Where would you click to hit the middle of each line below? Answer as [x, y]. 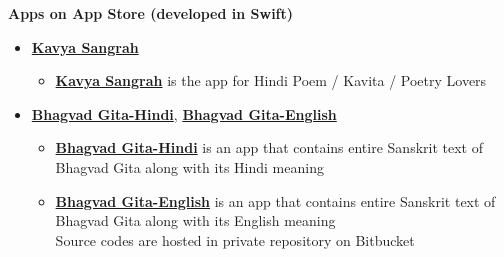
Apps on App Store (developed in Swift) [151, 13]
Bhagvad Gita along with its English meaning [195, 220]
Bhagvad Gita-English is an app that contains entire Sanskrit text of [275, 200]
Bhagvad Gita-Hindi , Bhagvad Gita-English [184, 113]
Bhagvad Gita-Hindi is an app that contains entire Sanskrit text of [269, 147]
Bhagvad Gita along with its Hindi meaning [189, 166]
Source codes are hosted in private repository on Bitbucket [235, 239]
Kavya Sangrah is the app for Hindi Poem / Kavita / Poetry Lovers [271, 80]
